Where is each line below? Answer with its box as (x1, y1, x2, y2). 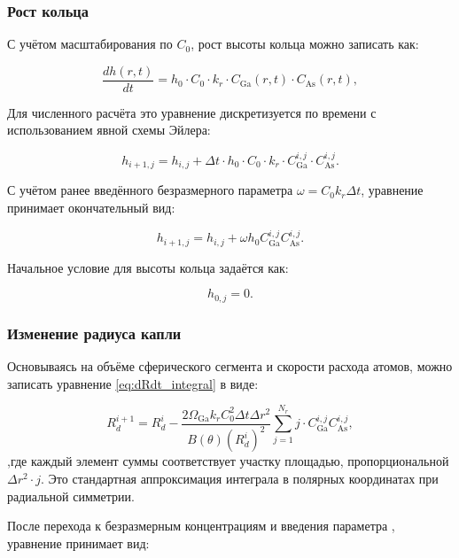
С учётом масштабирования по (7, 35, 173, 53)
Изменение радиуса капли (7, 322, 182, 344)
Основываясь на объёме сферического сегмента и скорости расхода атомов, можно (7, 357, 453, 376)
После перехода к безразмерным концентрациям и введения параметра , (7, 516, 395, 535)
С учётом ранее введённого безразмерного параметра (7, 181, 293, 199)
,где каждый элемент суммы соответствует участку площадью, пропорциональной (7, 452, 449, 470)
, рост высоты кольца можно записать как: (191, 35, 419, 53)
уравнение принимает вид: (7, 533, 150, 552)
